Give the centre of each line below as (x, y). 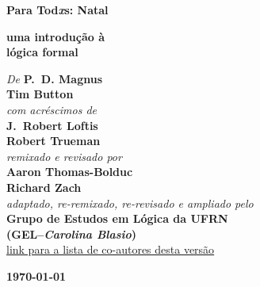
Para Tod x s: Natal (57, 10)
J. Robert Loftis (52, 125)
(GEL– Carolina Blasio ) (72, 233)
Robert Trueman (54, 141)
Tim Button (40, 94)
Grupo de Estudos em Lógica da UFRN (117, 218)
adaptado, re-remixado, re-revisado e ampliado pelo (130, 203)
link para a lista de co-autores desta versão (111, 249)
